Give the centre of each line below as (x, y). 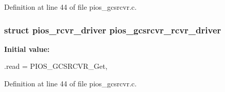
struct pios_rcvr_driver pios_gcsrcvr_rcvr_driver (113, 30)
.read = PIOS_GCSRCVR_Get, (56, 66)
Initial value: (27, 49)
